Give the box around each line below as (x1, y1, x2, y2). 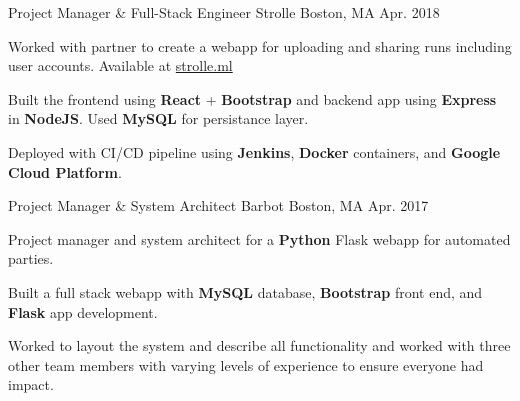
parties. (8, 248, 54, 269)
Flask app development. (8, 301, 158, 322)
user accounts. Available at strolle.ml (8, 55, 233, 76)
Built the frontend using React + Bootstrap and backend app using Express (8, 88, 497, 109)
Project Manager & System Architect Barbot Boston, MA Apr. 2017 (8, 195, 429, 216)
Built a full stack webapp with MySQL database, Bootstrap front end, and (8, 281, 483, 302)
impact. (8, 374, 54, 395)
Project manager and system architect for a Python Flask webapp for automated (8, 228, 511, 249)
